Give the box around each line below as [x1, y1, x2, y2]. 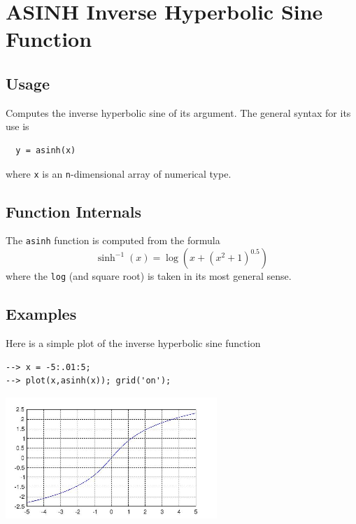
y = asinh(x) [15, 145, 76, 155]
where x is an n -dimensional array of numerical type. [6, 166, 232, 180]
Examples [6, 303, 77, 325]
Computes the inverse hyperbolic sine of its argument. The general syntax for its [6, 105, 351, 120]
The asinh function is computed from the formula [6, 233, 220, 248]
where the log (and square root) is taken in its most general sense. [6, 269, 292, 283]
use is [6, 119, 29, 134]
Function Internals [6, 200, 142, 222]
